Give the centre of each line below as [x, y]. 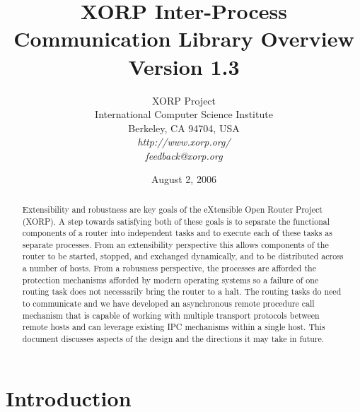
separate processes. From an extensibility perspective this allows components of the [175, 244]
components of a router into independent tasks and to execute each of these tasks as [177, 233]
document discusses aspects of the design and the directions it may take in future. [173, 339]
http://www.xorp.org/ [184, 142]
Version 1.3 [184, 66]
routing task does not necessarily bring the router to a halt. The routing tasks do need [182, 292]
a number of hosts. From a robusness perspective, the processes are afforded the [169, 268]
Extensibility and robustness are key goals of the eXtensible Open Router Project [172, 209]
